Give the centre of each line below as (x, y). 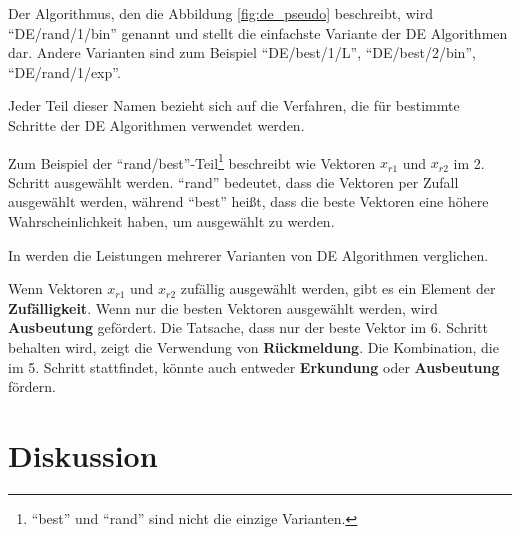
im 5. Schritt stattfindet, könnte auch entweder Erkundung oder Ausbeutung (254, 366)
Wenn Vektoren (55, 288)
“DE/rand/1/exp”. (64, 71)
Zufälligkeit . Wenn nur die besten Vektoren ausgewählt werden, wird (223, 307)
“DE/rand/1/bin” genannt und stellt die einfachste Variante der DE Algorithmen (258, 32)
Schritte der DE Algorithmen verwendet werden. (156, 124)
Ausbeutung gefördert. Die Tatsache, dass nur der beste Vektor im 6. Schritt (248, 327)
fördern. (32, 386)
